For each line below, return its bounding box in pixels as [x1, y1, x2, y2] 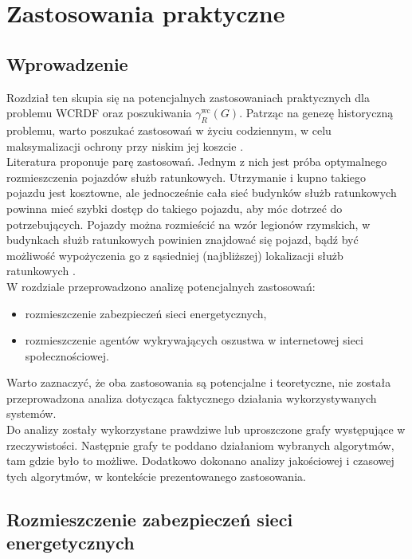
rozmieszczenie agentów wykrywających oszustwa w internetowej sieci [25, 332, 364, 348]
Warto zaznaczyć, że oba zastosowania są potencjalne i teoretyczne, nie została [6, 374, 391, 391]
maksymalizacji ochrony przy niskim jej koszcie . [6, 137, 244, 154]
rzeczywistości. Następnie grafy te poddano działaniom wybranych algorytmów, [6, 436, 394, 453]
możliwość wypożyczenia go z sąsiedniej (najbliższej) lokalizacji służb [6, 246, 343, 263]
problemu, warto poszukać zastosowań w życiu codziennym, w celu [6, 121, 332, 138]
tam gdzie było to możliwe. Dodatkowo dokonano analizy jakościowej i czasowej [6, 452, 394, 469]
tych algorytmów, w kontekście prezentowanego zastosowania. [6, 467, 306, 484]
